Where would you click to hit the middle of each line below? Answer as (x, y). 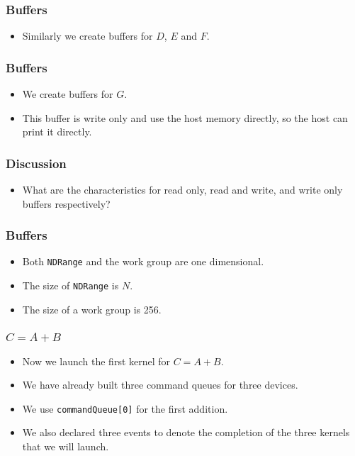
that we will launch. (66, 446)
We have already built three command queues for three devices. (160, 385)
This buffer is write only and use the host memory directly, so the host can (185, 117)
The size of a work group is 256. (92, 309)
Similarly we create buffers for (88, 36)
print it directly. (57, 132)
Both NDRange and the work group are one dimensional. (143, 261)
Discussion (36, 163)
